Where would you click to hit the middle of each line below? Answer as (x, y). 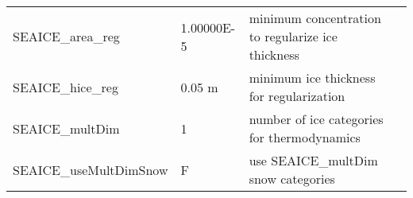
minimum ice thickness (312, 78)
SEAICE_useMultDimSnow (91, 169)
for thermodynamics (305, 137)
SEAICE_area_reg (66, 36)
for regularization (297, 96)
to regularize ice (293, 36)
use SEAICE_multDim (313, 160)
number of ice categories (316, 119)
